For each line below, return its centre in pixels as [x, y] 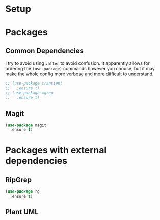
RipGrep [19, 180]
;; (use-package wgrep [29, 93]
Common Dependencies [45, 51]
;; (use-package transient [34, 84]
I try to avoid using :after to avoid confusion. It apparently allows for [78, 63]
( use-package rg [22, 191]
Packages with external [56, 150]
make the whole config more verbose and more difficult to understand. [79, 74]
